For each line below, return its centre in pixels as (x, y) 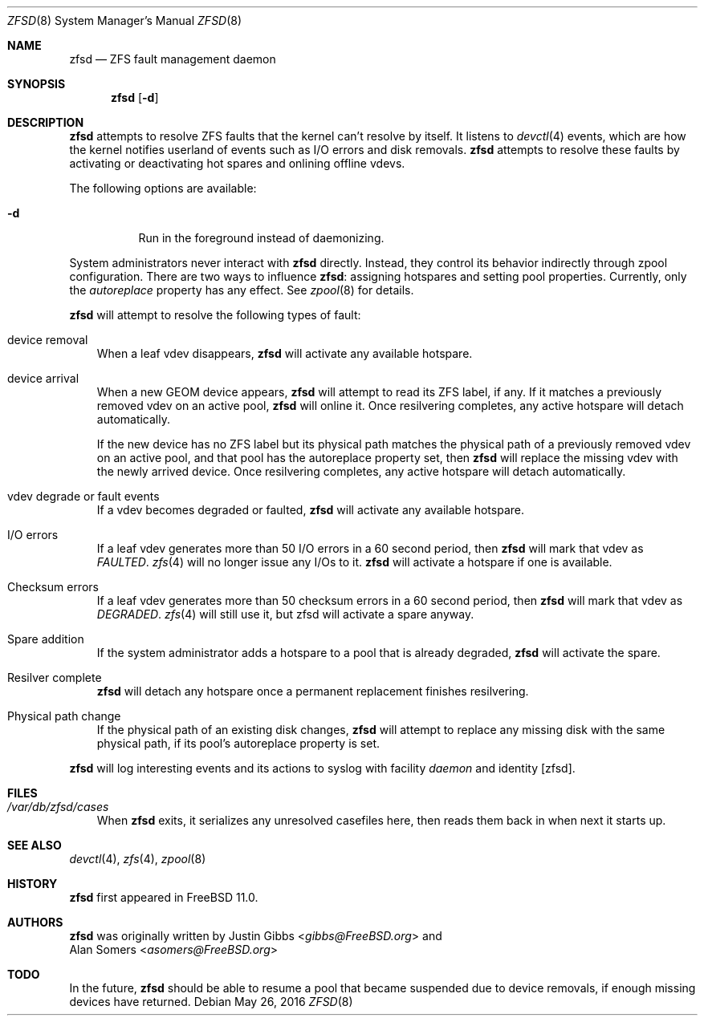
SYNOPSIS (37, 84)
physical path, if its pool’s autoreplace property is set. (238, 743)
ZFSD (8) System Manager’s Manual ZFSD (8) (125, 20)
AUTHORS (35, 922)
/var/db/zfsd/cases (58, 807)
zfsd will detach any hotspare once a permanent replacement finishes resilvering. (313, 691)
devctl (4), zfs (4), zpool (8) (138, 859)
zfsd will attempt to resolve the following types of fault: (215, 315)
